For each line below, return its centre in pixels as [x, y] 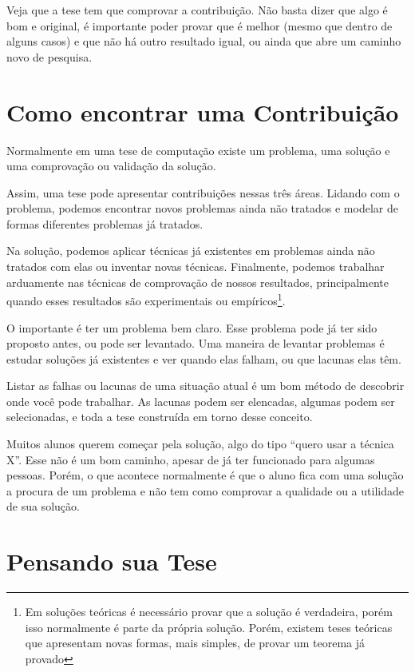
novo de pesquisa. [49, 56]
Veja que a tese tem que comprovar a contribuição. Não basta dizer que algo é [197, 10]
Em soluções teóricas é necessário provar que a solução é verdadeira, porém [209, 612]
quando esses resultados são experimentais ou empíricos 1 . [146, 299]
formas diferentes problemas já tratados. [105, 223]
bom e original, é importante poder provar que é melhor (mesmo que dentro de [200, 25]
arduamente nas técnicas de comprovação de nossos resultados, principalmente [198, 282]
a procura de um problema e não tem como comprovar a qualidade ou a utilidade [205, 490]
